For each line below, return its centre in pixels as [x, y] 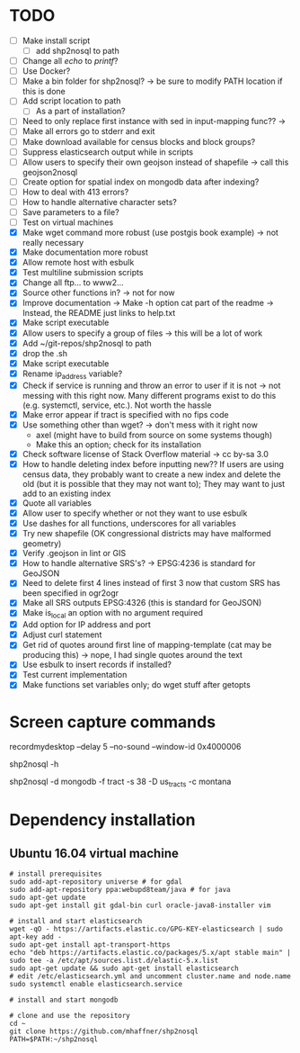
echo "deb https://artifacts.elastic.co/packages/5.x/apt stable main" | [150, 953]
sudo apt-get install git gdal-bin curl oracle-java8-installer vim [140, 905]
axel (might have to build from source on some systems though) [154, 435]
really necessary [53, 243]
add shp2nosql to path [77, 51]
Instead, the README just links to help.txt [99, 313]
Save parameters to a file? [71, 211]
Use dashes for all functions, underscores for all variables [129, 523]
